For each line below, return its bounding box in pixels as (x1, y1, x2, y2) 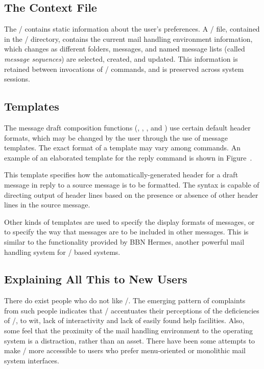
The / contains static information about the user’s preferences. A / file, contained (4, 23, 260, 34)
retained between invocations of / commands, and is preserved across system (4, 63, 244, 74)
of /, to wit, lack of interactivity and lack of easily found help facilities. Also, (4, 315, 245, 326)
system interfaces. (4, 355, 59, 365)
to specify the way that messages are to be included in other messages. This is (4, 226, 249, 237)
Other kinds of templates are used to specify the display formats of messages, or (4, 216, 255, 227)
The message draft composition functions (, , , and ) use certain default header (4, 122, 251, 133)
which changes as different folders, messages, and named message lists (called (4, 43, 245, 54)
